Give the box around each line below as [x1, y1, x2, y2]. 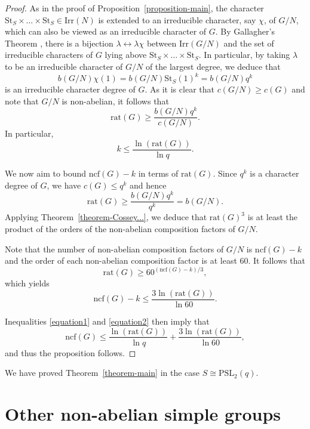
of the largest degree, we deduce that [145, 60, 281, 72]
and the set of [223, 36, 274, 49]
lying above [105, 48, 147, 61]
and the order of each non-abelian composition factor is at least [5, 254, 237, 267]
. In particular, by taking [198, 48, 290, 61]
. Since [213, 167, 237, 180]
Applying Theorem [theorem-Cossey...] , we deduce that [5, 211, 207, 223]
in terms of [138, 167, 179, 180]
